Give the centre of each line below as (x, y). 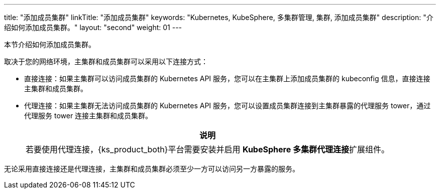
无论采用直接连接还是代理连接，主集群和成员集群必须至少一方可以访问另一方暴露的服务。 (152, 169)
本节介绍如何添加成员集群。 (50, 44)
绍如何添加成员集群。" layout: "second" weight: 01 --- (93, 27)
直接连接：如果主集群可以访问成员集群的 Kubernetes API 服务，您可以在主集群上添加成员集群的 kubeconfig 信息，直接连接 (227, 78)
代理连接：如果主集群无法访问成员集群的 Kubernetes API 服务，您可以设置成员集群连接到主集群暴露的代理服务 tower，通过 (228, 106)
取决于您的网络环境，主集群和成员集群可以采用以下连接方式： (106, 61)
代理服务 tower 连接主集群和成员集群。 (88, 116)
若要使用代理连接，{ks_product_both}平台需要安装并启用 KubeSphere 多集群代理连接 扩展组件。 (207, 149)
